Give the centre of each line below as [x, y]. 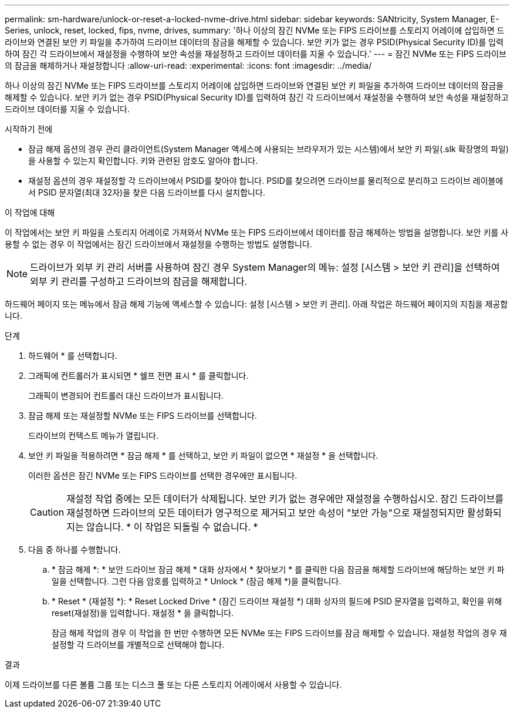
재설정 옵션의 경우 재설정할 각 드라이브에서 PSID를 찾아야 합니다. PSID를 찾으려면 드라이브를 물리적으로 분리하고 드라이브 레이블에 [266, 181]
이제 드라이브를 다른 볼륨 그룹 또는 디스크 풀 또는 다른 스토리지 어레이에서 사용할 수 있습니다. [173, 685]
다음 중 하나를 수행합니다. [75, 549]
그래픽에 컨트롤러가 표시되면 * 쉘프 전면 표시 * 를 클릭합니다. [138, 376]
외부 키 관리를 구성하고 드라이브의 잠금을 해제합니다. [139, 281]
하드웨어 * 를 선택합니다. [73, 356]
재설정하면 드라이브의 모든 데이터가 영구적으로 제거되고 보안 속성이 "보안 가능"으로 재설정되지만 [266, 513]
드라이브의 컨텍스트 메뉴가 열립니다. [93, 435]
